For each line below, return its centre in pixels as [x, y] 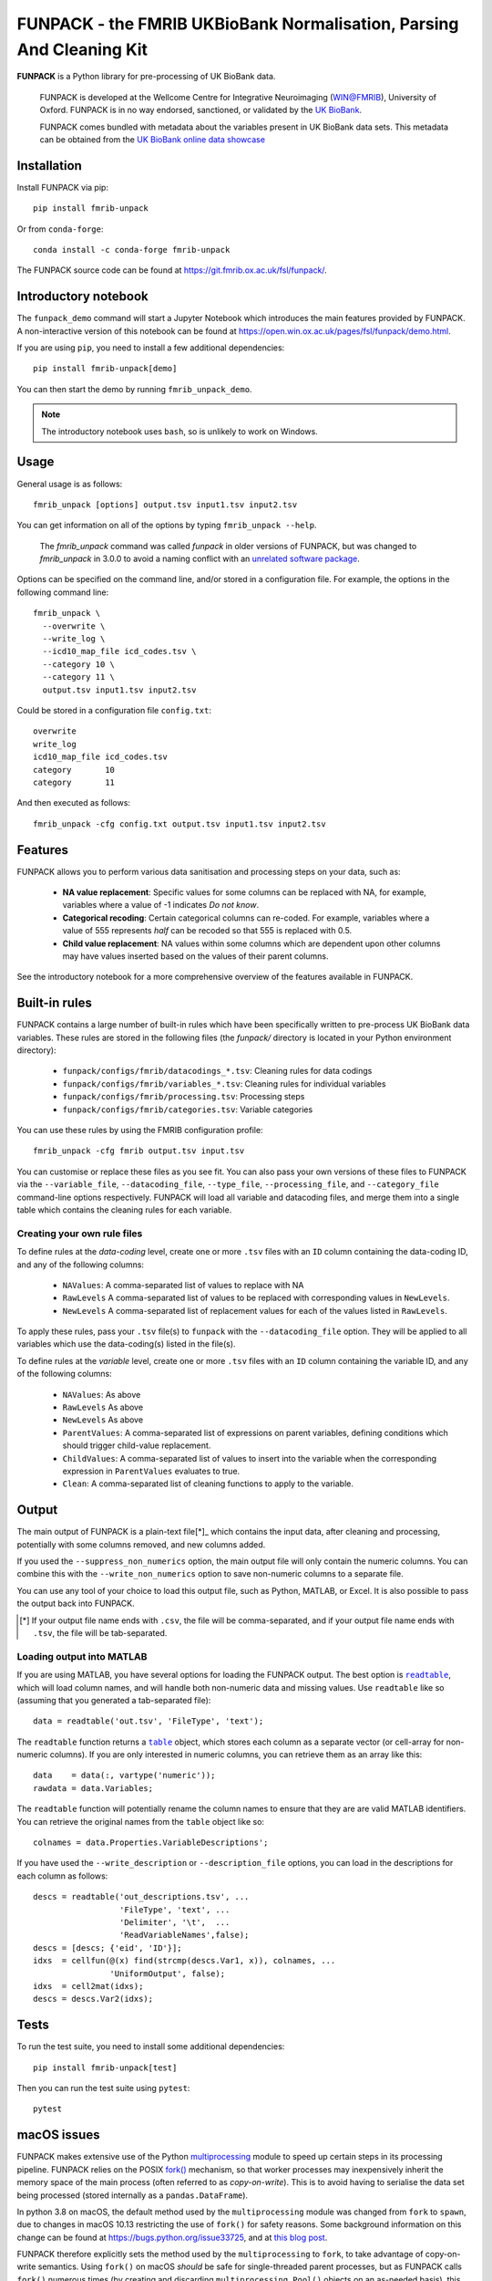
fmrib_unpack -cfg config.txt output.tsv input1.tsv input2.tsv [180, 824]
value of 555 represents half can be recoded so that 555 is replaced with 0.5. [207, 931]
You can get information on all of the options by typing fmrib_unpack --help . [167, 526]
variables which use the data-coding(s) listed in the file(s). [126, 1344]
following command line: [63, 592]
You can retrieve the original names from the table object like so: [140, 1821]
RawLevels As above [103, 1407]
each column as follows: [62, 1876]
